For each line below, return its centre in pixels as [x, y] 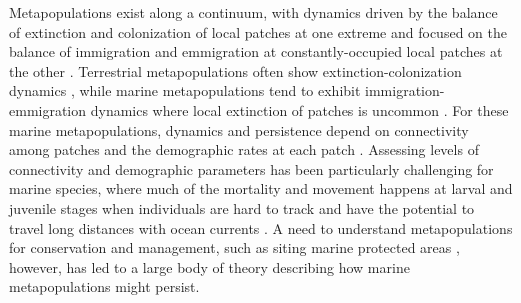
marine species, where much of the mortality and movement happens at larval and [261, 188]
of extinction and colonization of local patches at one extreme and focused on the [258, 31]
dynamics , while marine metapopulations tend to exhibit [185, 90]
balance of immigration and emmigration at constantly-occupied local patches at [256, 51]
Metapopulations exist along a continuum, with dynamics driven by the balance [253, 12]
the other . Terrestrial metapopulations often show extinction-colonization [235, 70]
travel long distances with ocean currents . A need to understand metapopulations [261, 227]
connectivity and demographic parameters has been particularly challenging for [251, 168]
